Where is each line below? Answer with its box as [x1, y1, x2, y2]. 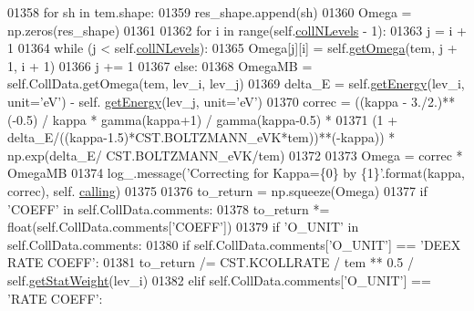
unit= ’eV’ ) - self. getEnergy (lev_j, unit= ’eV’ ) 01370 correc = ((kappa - [7, 91, 407, 110]
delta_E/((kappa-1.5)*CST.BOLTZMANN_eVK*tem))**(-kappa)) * [7, 128, 396, 147]
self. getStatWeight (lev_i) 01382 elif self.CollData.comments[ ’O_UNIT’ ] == [7, 270, 431, 289]
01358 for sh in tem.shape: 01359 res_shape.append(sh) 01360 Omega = [7, 3, 412, 21]
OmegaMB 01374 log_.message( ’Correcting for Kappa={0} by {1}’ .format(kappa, [7, 163, 465, 182]
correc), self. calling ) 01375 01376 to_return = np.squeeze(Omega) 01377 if [7, 181, 428, 200]
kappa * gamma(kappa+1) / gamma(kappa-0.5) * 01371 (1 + [52, 109, 398, 129]
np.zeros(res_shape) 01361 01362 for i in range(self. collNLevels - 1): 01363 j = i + [7, 20, 467, 39]
